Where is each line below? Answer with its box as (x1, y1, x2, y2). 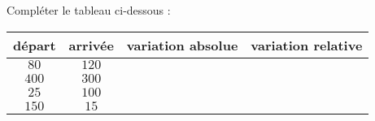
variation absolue (126, 35, 238, 54)
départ (13, 35, 56, 54)
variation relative (251, 35, 363, 54)
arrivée (68, 35, 114, 54)
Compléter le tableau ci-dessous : (7, 2, 171, 18)
